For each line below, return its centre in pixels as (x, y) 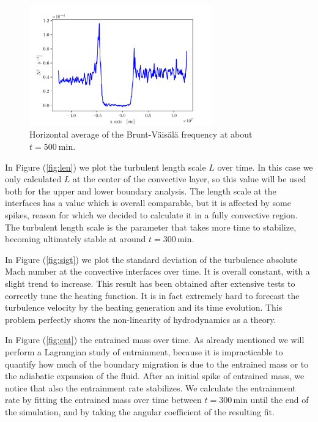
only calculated (33, 179)
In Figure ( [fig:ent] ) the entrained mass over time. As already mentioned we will (155, 340)
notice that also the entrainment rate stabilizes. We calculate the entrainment (150, 387)
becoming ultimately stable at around (76, 239)
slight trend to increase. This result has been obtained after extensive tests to (150, 283)
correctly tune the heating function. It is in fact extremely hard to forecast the (152, 295)
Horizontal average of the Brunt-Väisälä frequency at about (141, 134)
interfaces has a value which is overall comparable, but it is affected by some (148, 203)
